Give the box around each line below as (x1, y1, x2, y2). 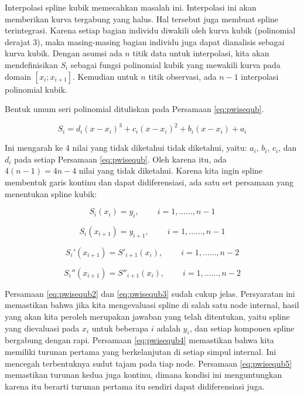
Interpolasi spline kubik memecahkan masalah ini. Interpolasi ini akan (5, 1, 257, 13)
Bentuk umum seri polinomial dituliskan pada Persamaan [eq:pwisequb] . (5, 103, 264, 115)
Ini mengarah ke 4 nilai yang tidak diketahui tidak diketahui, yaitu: (5, 141, 247, 154)
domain (5, 70, 32, 82)
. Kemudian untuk (73, 70, 138, 82)
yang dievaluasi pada (5, 321, 80, 334)
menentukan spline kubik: (5, 187, 97, 199)
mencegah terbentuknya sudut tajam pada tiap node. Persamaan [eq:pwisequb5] (5, 357, 292, 369)
